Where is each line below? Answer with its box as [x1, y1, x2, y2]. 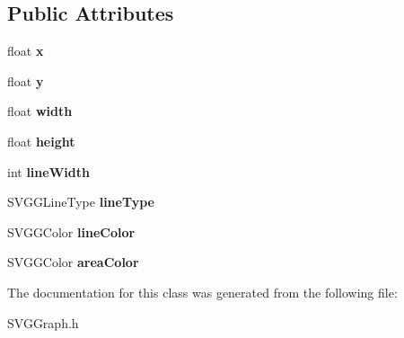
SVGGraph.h [7, 313, 79, 332]
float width [7, 102, 73, 120]
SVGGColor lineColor [7, 222, 136, 241]
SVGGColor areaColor [7, 253, 139, 271]
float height [7, 131, 75, 150]
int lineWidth [7, 162, 90, 181]
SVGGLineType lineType [7, 192, 154, 211]
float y [7, 71, 44, 90]
